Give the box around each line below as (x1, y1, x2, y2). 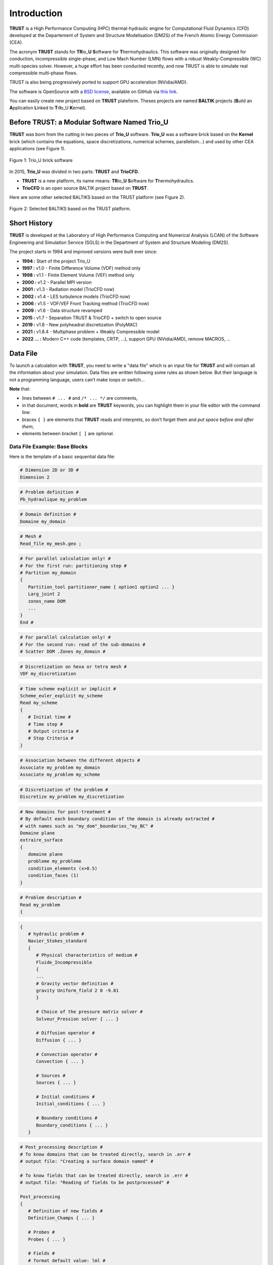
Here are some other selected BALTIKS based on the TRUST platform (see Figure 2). (9, 194, 186, 200)
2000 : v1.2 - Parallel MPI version (22, 279, 92, 285)
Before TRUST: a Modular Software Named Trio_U (9, 118, 169, 126)
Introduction (9, 8, 63, 19)
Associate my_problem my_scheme (20, 772, 101, 778)
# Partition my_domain (20, 570, 76, 576)
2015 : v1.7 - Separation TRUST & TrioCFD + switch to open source (22, 314, 162, 321)
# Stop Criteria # (28, 735, 74, 741)
